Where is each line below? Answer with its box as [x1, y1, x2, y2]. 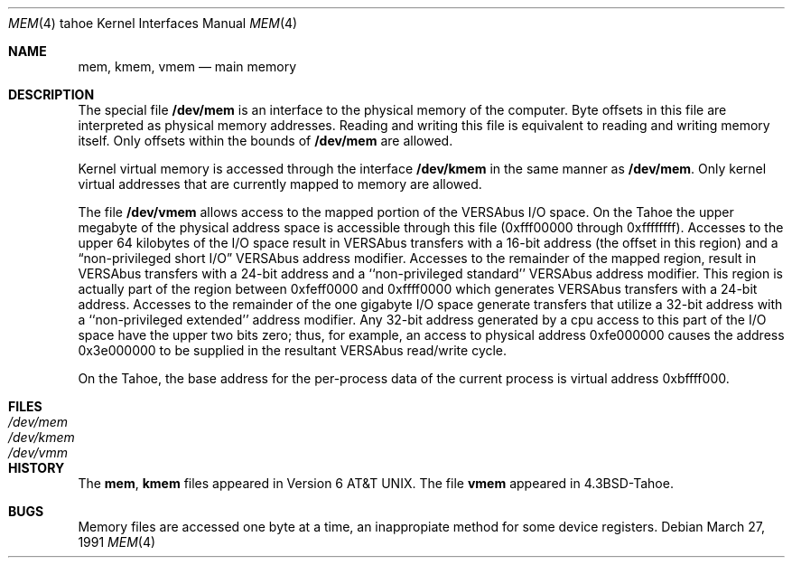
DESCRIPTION [8, 87, 95, 102]
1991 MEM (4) [78, 534, 156, 550]
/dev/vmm [8, 445, 68, 460]
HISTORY [8, 460, 65, 476]
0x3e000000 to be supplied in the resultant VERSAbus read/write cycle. [78, 343, 508, 358]
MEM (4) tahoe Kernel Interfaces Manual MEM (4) [8, 15, 298, 31]
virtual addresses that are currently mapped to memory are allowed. [78, 176, 482, 192]
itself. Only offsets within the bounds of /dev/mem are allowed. [78, 133, 453, 148]
